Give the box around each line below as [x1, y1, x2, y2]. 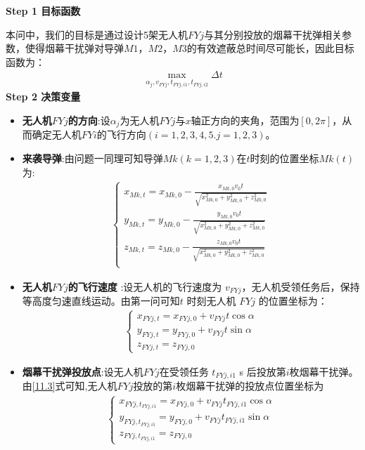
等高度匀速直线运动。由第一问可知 [22, 293, 180, 308]
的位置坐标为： [258, 293, 328, 308]
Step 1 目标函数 [6, 4, 81, 18]
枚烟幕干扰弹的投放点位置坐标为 [176, 378, 324, 393]
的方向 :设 [68, 112, 110, 127]
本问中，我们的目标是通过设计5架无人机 [6, 27, 188, 41]
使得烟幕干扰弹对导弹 [25, 41, 124, 55]
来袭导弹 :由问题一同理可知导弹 [22, 150, 163, 165]
